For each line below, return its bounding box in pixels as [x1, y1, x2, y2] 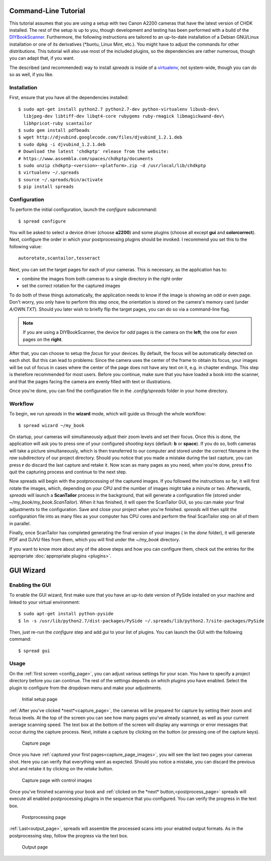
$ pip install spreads [18, 184, 74, 190]
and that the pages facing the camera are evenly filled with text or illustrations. [9, 378, 172, 385]
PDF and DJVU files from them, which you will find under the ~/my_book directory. [9, 537, 180, 543]
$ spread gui [18, 648, 50, 654]
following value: [9, 243, 42, 249]
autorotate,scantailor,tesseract [18, 255, 100, 261]
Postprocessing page [22, 814, 66, 820]
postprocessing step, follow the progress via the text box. [9, 832, 128, 838]
